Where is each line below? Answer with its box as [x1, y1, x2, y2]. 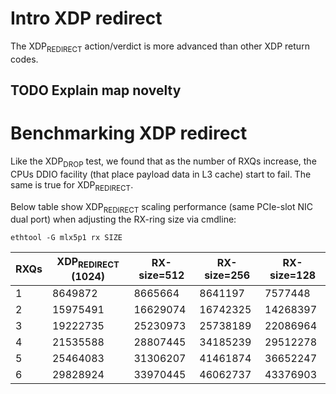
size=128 [269, 268, 317, 282]
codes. [10, 53, 39, 65]
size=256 [204, 268, 251, 282]
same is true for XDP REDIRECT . [10, 178, 134, 193]
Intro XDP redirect [10, 7, 163, 30]
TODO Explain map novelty [10, 82, 182, 99]
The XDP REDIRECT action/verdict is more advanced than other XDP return [10, 40, 310, 54]
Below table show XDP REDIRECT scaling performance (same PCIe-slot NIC [10, 200, 313, 215]
